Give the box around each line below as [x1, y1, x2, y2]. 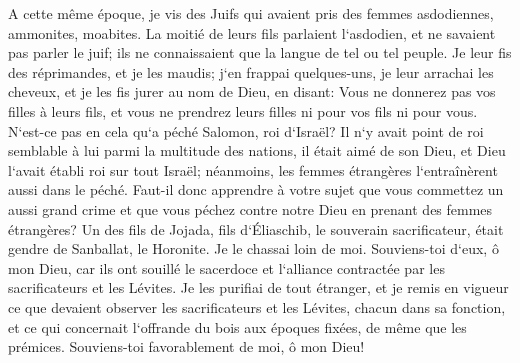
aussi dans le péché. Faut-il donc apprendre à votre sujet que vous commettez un [8, 179, 504, 200]
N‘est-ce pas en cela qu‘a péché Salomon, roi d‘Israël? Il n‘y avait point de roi [8, 120, 484, 141]
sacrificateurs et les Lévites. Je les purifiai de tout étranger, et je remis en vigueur [8, 277, 509, 298]
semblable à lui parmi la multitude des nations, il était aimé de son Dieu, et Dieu [8, 140, 506, 161]
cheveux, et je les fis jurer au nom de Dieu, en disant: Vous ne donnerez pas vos [8, 81, 496, 102]
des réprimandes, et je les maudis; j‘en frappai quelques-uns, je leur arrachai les [8, 61, 494, 82]
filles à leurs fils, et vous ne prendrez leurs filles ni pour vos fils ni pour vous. [8, 100, 478, 121]
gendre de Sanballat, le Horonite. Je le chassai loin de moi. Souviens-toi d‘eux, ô [8, 238, 499, 259]
